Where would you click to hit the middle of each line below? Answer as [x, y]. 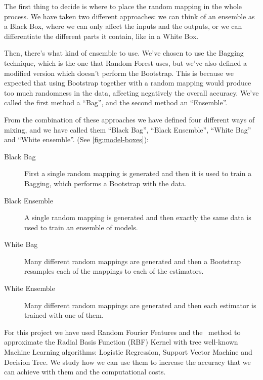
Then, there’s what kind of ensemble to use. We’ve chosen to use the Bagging [124, 53]
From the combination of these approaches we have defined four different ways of [129, 119]
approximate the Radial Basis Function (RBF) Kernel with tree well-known [121, 342]
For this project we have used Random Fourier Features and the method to [122, 332]
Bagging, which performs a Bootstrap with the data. [106, 183]
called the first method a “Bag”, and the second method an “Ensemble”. [116, 102]
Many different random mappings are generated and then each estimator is [140, 305]
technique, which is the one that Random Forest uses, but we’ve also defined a [125, 62]
